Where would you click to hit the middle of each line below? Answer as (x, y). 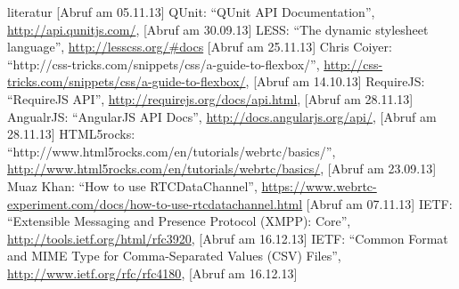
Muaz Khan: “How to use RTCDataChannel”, (132, 185)
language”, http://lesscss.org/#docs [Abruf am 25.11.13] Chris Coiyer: (200, 47)
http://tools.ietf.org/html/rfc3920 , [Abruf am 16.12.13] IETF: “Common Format (228, 238)
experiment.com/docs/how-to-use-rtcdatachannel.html (155, 203)
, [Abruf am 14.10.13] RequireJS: (335, 81)
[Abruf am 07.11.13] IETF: (379, 203)
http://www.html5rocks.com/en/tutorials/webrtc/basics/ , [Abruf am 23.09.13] (222, 169)
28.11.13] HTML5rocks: (71, 134)
